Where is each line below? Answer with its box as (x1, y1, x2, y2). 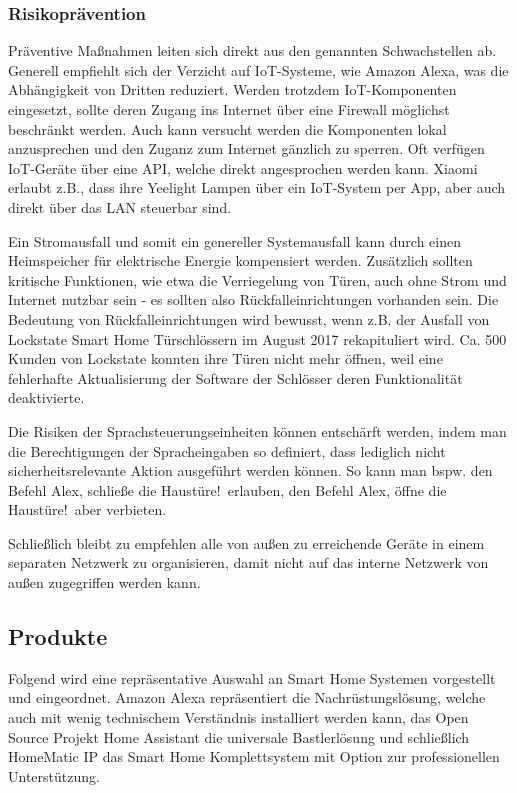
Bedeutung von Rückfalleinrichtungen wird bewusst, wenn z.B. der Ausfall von (8, 308, 490, 329)
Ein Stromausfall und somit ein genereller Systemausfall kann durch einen (8, 230, 461, 251)
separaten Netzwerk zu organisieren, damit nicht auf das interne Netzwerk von (8, 552, 489, 573)
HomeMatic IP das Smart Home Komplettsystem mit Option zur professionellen (8, 746, 500, 767)
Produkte (8, 621, 108, 652)
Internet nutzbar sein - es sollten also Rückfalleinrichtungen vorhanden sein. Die (8, 289, 499, 310)
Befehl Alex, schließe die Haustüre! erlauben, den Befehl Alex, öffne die (8, 479, 447, 500)
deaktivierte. (8, 387, 85, 408)
